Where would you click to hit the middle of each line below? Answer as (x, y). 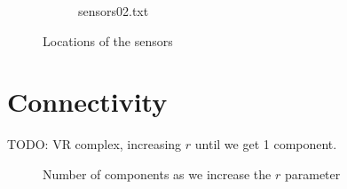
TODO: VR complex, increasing (95, 144)
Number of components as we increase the (157, 173)
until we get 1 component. (266, 144)
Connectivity (87, 102)
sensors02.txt (114, 11)
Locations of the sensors (108, 40)
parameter (312, 173)
